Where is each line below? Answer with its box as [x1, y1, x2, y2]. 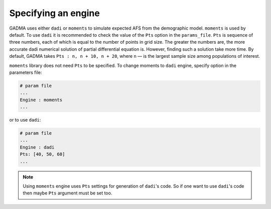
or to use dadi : [9, 117, 41, 123]
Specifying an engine [9, 8, 100, 19]
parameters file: [9, 69, 42, 75]
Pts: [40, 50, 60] [20, 151, 65, 157]
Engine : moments [20, 97, 63, 102]
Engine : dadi [20, 144, 55, 150]
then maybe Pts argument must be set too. [23, 190, 112, 196]
